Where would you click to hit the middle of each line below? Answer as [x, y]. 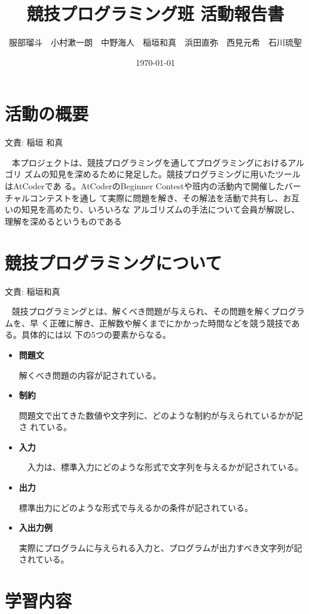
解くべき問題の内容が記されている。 [90, 375]
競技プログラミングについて [114, 262]
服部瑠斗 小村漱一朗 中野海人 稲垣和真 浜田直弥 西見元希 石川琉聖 [155, 42]
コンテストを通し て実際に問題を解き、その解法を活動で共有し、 [156, 197]
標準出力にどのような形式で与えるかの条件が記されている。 [136, 507]
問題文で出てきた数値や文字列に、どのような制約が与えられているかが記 [161, 415]
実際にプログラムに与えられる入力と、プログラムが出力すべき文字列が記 [160, 547]
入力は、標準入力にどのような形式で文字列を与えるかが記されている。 [165, 467]
